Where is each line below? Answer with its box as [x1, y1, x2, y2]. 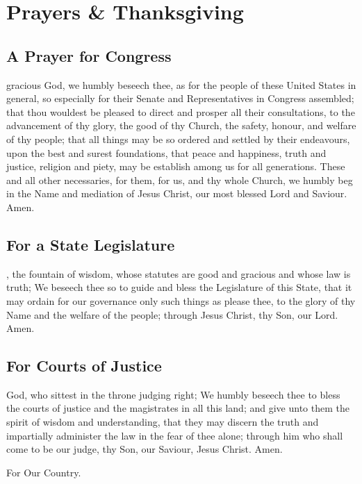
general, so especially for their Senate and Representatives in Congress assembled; [6, 91, 354, 106]
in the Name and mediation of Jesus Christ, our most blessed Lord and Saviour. [6, 186, 347, 201]
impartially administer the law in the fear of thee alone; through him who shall [6, 428, 343, 442]
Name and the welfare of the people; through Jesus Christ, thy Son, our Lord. [6, 307, 338, 322]
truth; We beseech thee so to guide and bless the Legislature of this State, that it [6, 280, 352, 294]
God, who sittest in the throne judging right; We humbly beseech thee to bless [6, 387, 340, 401]
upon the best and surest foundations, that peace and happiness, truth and [6, 145, 327, 160]
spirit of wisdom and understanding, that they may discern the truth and [6, 415, 319, 429]
